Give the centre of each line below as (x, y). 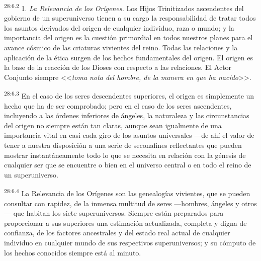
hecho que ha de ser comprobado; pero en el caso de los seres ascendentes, (118, 105)
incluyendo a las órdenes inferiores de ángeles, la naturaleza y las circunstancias (127, 115)
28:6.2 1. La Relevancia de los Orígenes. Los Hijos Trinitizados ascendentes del (124, 7)
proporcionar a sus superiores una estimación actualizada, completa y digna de (125, 223)
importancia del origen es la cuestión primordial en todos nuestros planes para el (128, 37)
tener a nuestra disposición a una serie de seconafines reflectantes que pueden (123, 145)
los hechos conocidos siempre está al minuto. (73, 252)
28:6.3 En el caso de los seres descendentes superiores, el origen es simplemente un (129, 95)
